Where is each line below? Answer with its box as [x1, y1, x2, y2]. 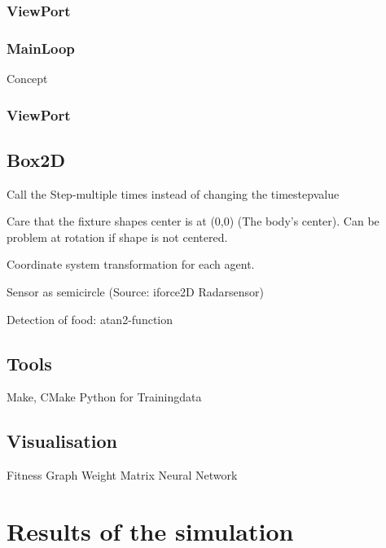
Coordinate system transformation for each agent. [7, 256, 255, 273]
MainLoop [7, 37, 75, 58]
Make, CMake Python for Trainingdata [7, 388, 202, 406]
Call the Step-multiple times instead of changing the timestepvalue [7, 185, 340, 202]
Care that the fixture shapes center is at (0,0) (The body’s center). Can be [7, 213, 379, 230]
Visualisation [7, 428, 117, 454]
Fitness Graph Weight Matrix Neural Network [7, 467, 238, 484]
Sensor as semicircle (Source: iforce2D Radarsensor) [7, 283, 264, 300]
